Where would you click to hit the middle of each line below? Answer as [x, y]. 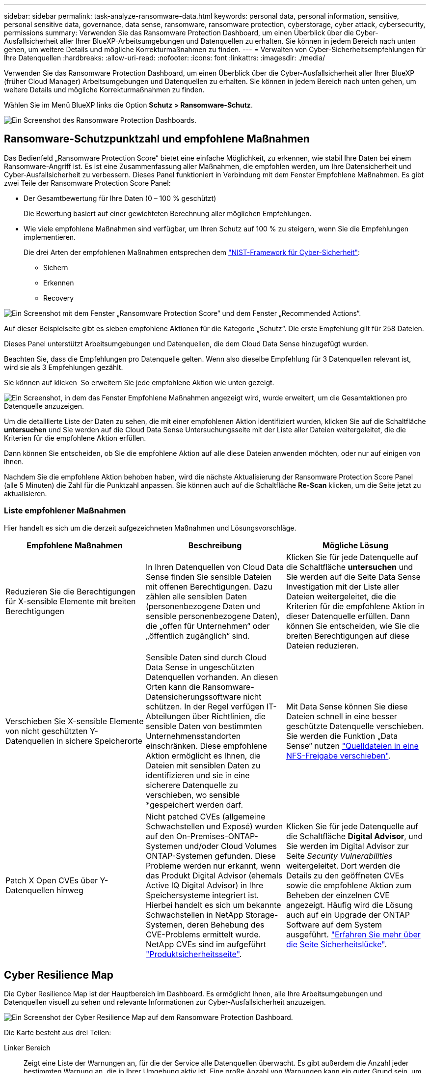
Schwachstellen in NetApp [194, 915]
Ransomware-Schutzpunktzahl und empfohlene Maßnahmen [157, 139]
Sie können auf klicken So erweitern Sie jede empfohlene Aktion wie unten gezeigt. [139, 382]
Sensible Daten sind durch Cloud [206, 657]
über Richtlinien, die [229, 716]
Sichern [56, 267]
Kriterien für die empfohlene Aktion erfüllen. [75, 438]
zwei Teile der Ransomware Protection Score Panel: [87, 183]
